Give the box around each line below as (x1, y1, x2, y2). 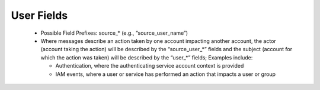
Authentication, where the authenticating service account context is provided (55, 62, 244, 69)
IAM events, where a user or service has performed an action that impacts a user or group (55, 71, 276, 78)
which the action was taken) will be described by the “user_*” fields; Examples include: (40, 54, 253, 61)
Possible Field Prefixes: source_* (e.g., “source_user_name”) (40, 29, 188, 36)
